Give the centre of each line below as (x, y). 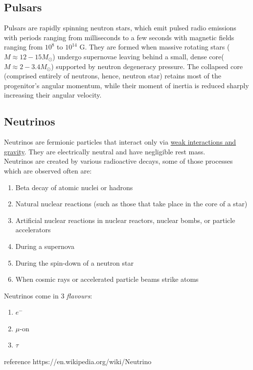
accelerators (33, 230)
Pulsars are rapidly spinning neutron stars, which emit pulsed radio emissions (120, 28)
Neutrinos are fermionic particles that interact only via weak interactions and (120, 142)
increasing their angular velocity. (53, 95)
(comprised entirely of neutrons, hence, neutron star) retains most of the (113, 76)
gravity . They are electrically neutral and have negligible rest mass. (105, 151)
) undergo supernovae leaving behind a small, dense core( (138, 56)
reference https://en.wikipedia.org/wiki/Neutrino (78, 361)
